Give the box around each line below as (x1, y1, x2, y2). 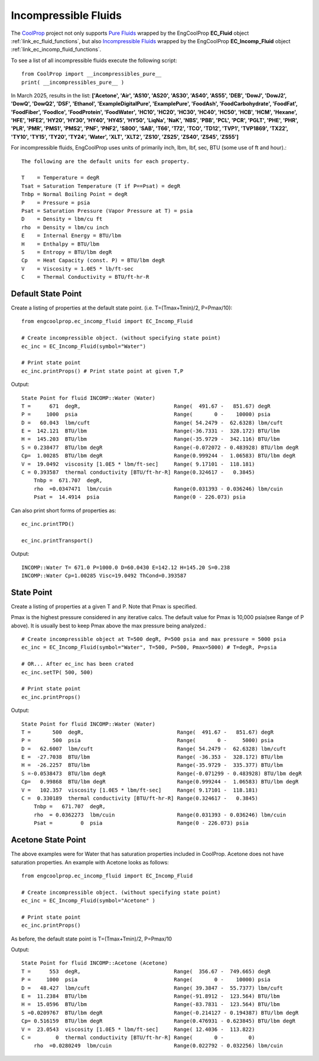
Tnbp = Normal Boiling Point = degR (21, 191, 128, 198)
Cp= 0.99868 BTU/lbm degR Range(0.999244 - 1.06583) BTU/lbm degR (21, 779, 299, 785)
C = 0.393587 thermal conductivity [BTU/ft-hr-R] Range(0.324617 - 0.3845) (21, 469, 255, 476)
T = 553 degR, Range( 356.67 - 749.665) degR (21, 968, 271, 975)
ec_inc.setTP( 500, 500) (21, 669, 93, 676)
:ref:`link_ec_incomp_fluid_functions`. (11, 46, 102, 53)
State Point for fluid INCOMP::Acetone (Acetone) (21, 960, 168, 966)
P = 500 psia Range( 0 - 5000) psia (21, 737, 274, 744)
